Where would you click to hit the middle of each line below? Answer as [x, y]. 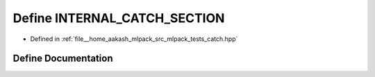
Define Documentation [63, 59]
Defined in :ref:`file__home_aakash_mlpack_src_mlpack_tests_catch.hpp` [134, 39]
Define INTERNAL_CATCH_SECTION [119, 18]
